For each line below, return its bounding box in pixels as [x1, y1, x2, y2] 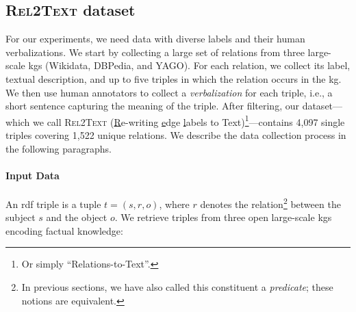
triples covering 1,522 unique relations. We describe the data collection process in [5, 128, 346, 142]
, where [159, 196, 190, 211]
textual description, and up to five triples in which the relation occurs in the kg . [5, 71, 342, 86]
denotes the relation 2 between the [200, 195, 341, 211]
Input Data [5, 168, 60, 182]
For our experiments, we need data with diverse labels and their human [5, 31, 305, 46]
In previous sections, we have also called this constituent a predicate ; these [21, 280, 333, 294]
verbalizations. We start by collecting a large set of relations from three [5, 44, 305, 59]
